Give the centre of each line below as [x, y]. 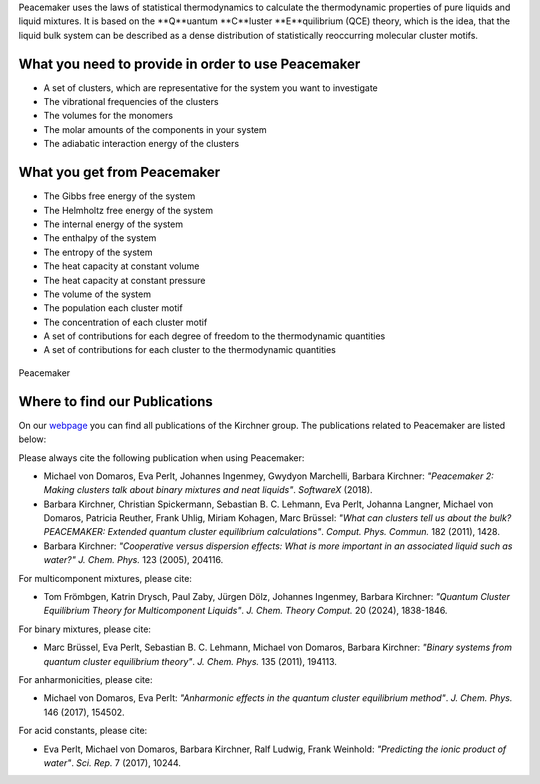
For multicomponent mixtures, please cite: [105, 578]
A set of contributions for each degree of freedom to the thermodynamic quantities [214, 336]
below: [32, 439]
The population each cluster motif [113, 308]
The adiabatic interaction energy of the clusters [141, 144]
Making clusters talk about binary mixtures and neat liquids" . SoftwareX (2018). [208, 490]
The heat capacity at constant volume [121, 266]
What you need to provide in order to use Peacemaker [189, 63]
